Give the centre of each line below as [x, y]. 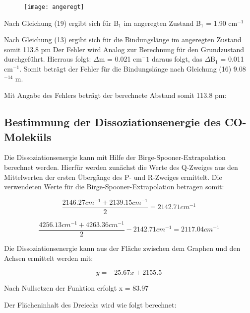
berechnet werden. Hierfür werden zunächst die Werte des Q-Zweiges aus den [121, 167]
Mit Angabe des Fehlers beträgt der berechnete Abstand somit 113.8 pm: [115, 95]
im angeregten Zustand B [162, 23]
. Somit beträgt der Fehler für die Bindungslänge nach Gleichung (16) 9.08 [133, 69]
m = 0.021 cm [120, 59]
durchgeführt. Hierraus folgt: [48, 59]
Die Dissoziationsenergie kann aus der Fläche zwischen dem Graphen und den [122, 248]
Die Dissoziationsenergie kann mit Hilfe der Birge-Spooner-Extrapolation [115, 157]
